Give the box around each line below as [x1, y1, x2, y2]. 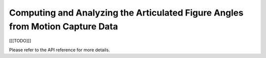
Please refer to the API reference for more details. [9, 47, 110, 53]
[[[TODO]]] [9, 38, 32, 44]
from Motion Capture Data [9, 21, 118, 32]
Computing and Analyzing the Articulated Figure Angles [9, 7, 244, 18]
